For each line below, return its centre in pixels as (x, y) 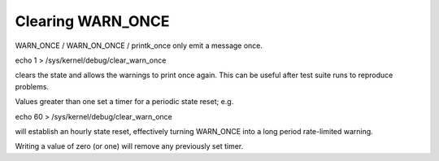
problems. (32, 86)
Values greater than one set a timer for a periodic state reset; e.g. (124, 102)
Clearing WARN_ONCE (92, 21)
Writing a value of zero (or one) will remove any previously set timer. (129, 146)
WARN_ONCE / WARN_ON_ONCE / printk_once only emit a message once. (139, 46)
